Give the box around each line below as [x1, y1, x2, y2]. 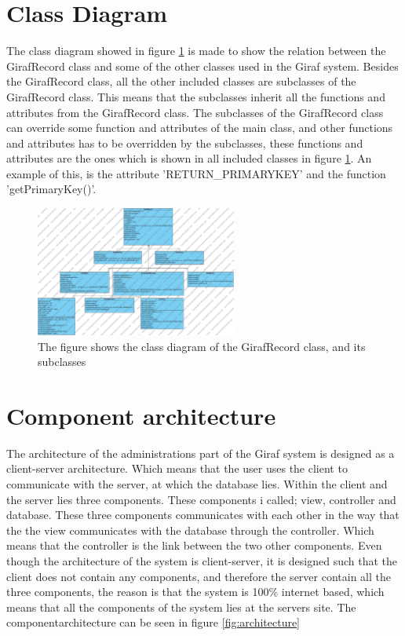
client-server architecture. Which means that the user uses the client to [6, 460, 348, 477]
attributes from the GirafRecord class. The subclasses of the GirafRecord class [6, 104, 384, 120]
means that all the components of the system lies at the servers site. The [6, 598, 356, 615]
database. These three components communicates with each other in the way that [6, 506, 400, 523]
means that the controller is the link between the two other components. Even [6, 537, 382, 554]
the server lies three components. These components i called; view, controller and [6, 491, 396, 507]
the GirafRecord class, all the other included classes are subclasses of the [6, 73, 356, 90]
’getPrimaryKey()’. [6, 181, 97, 197]
